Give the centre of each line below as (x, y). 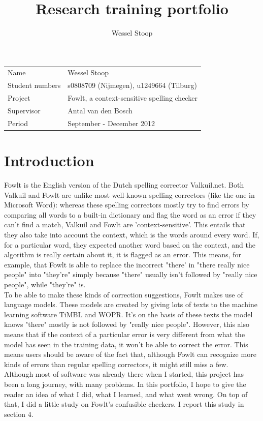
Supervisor (24, 110)
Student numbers (34, 85)
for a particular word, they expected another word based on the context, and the (130, 244)
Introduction (49, 160)
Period (18, 123)
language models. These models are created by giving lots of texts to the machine (131, 304)
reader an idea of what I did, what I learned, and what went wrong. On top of (126, 394)
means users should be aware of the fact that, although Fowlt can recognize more (130, 354)
